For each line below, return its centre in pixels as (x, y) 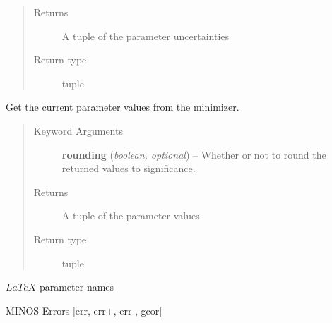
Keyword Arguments (78, 130)
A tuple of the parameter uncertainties (146, 36)
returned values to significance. (129, 168)
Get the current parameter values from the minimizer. (123, 107)
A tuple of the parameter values (131, 215)
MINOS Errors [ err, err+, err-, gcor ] (84, 310)
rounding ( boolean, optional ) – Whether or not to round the (194, 154)
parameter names (77, 287)
